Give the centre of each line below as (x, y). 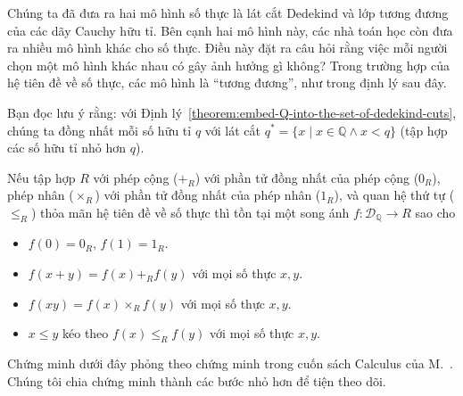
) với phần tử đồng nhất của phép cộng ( (307, 177)
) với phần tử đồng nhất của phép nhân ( (208, 195)
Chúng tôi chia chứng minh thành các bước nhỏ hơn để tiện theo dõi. (197, 380)
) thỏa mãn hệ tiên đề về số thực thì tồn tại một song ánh (190, 212)
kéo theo (86, 333)
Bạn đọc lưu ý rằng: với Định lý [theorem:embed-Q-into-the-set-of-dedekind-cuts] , (232, 112)
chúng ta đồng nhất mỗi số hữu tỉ (99, 130)
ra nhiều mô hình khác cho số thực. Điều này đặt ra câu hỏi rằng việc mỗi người (227, 48)
